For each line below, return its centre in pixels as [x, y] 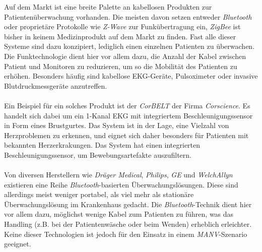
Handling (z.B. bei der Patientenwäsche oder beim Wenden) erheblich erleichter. [128, 224]
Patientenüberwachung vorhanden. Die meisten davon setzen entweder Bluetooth [128, 16]
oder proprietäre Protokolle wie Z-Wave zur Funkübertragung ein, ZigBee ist [122, 26]
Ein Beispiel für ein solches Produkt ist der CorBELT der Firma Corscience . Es [127, 105]
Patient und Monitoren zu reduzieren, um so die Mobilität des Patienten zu [121, 66]
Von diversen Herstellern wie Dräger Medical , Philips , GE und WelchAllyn [118, 175]
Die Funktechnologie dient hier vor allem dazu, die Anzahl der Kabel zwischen [125, 56]
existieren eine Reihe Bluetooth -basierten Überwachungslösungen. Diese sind [121, 184]
